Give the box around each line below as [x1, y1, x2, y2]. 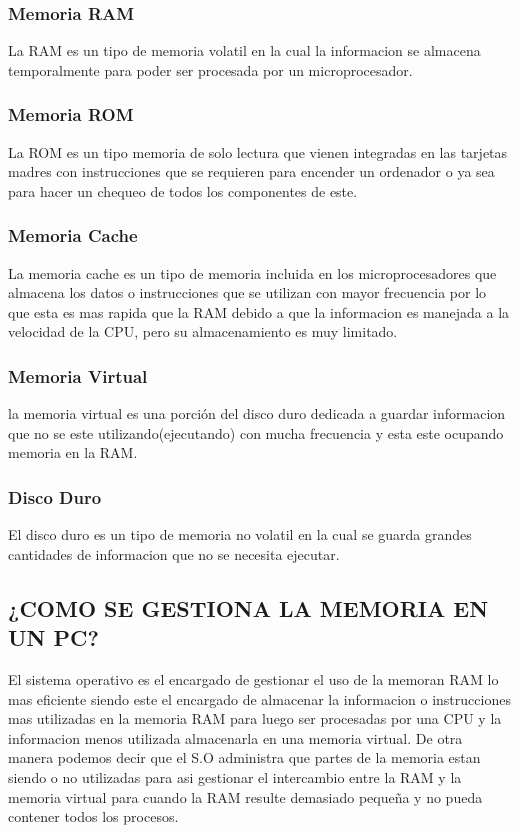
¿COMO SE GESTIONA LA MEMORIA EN [8, 592, 489, 623]
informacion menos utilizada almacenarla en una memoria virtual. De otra [8, 727, 463, 748]
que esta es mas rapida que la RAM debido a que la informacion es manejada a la [8, 301, 510, 322]
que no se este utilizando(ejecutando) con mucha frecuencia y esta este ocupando [8, 422, 504, 443]
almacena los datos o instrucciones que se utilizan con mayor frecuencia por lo [8, 282, 487, 303]
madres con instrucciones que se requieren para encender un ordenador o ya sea [8, 161, 495, 182]
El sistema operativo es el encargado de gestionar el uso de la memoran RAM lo [8, 669, 499, 689]
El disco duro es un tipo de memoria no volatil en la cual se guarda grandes [8, 524, 472, 545]
